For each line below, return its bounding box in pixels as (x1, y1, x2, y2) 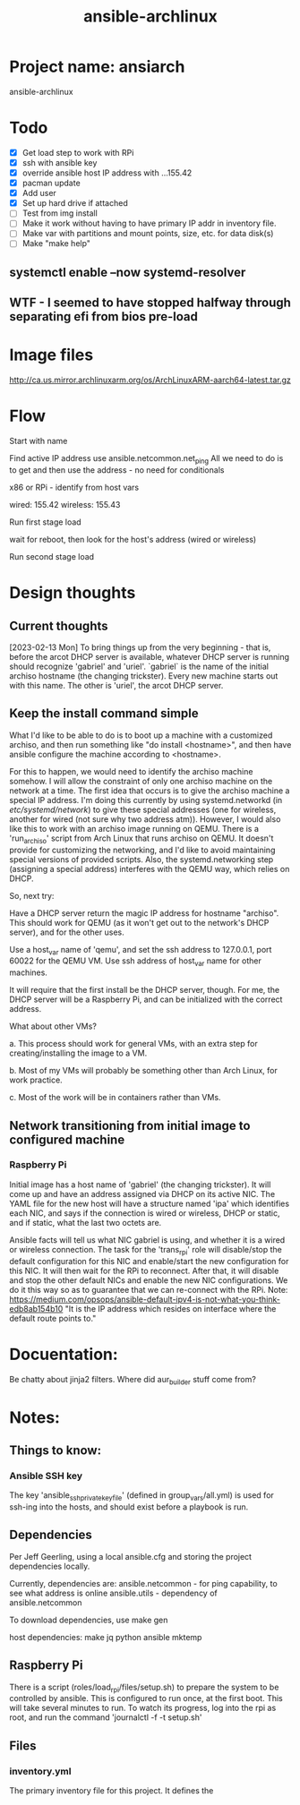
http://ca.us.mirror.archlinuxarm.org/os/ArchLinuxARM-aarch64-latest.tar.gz (9, 374, 291, 386)
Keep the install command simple (9, 706, 199, 722)
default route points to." (9, 1313, 97, 1323)
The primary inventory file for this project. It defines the (9, 1785, 214, 1796)
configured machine (9, 1132, 125, 1147)
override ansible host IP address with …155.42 (21, 167, 193, 178)
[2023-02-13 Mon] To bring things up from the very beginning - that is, (9, 642, 271, 653)
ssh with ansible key (21, 157, 98, 167)
